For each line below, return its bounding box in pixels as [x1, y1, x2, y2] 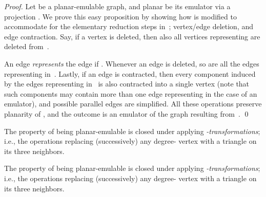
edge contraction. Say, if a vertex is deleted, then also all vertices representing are [4, 31, 260, 41]
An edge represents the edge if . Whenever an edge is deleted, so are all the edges [4, 58, 259, 69]
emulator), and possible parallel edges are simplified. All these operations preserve [4, 98, 262, 109]
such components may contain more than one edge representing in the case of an [4, 88, 257, 99]
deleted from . [4, 41, 49, 52]
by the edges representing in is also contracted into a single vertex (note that [4, 78, 250, 89]
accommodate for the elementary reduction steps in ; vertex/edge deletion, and [4, 21, 254, 32]
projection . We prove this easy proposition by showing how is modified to [4, 11, 237, 21]
